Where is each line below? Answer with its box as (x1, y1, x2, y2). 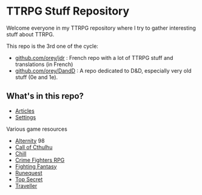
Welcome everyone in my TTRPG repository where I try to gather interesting (6, 24, 196, 31)
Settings (15, 113, 36, 121)
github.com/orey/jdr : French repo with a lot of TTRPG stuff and (15, 54, 173, 61)
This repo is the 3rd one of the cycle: (6, 42, 99, 50)
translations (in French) (15, 61, 73, 68)
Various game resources (6, 125, 68, 133)
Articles (15, 107, 35, 114)
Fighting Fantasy (15, 162, 57, 170)
